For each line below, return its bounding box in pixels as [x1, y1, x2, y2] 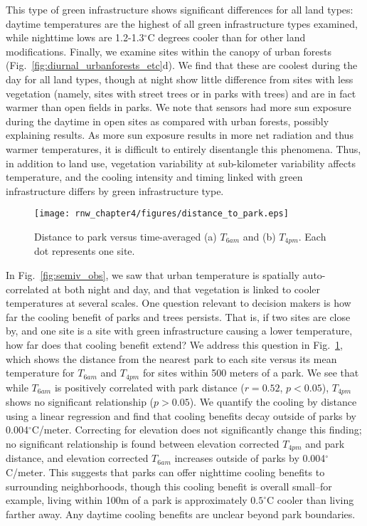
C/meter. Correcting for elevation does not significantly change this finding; [31, 422, 362, 437]
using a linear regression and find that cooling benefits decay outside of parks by [6, 408, 356, 423]
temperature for [6, 365, 75, 380]
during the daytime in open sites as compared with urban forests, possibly [6, 113, 329, 128]
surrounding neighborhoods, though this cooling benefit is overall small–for [6, 478, 332, 493]
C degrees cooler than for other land [147, 30, 306, 45]
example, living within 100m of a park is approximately [6, 493, 248, 507]
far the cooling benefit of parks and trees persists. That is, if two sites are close [6, 309, 351, 324]
